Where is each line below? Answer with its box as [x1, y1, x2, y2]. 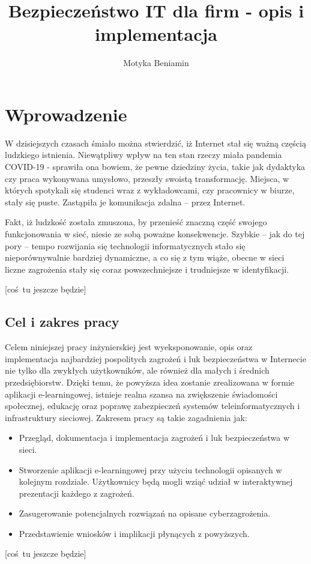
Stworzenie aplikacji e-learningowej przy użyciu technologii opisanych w [19, 463, 282, 476]
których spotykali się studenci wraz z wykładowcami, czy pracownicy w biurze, [5, 184, 295, 196]
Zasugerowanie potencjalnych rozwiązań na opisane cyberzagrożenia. [19, 507, 271, 520]
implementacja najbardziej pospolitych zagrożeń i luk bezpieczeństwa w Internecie [5, 352, 306, 365]
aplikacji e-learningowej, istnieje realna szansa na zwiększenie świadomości [5, 387, 278, 400]
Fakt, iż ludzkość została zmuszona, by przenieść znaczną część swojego [5, 216, 267, 228]
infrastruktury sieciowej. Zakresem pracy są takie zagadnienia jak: [5, 411, 247, 423]
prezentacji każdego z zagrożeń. [19, 487, 134, 499]
